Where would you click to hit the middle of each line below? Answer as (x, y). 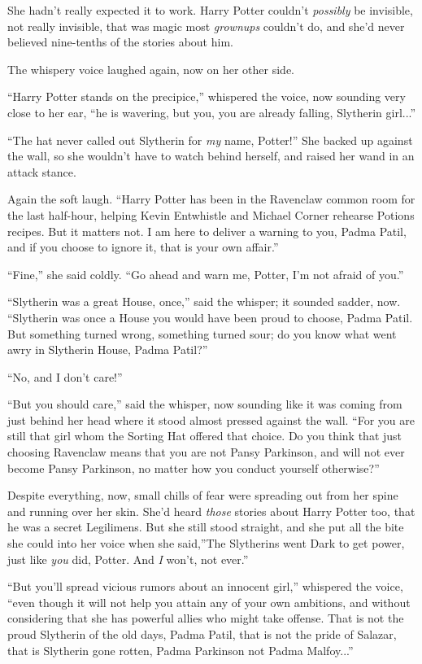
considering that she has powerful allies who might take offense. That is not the (206, 618)
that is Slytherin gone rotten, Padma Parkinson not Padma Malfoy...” (181, 650)
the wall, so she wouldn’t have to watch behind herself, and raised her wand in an (211, 156)
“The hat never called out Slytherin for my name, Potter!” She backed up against (210, 140)
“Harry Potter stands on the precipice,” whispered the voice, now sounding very (207, 96)
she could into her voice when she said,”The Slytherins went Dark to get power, (206, 543)
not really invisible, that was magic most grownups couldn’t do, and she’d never (206, 26)
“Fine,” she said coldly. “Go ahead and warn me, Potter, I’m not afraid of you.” (206, 274)
